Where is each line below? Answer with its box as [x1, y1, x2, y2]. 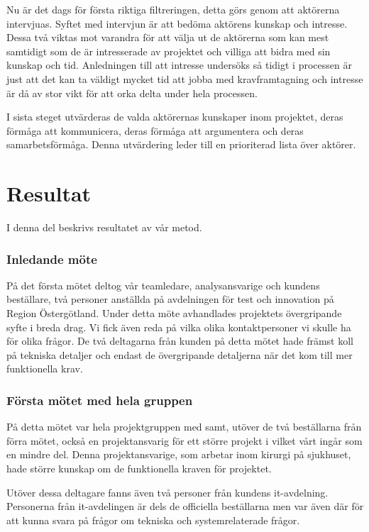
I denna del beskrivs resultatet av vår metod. [6, 220, 202, 235]
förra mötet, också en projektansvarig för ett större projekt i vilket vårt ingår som [6, 433, 363, 448]
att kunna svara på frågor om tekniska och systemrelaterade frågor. [6, 512, 300, 527]
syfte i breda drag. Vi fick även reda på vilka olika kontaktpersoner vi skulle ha [6, 319, 351, 334]
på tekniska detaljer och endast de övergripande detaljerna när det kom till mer [6, 347, 353, 362]
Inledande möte [6, 250, 97, 267]
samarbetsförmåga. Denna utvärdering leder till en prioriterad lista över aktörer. [6, 137, 356, 152]
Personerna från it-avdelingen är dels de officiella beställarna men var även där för [6, 499, 364, 514]
